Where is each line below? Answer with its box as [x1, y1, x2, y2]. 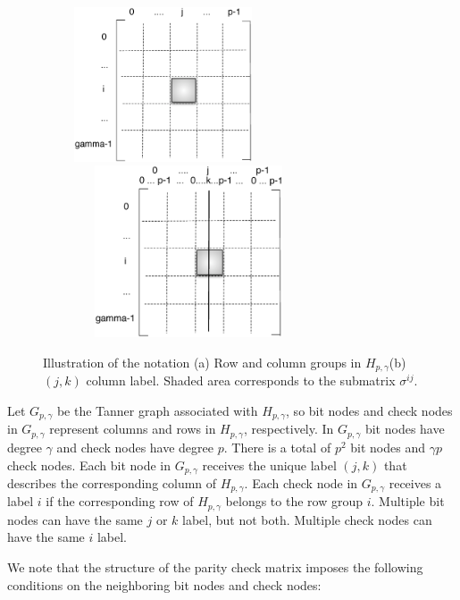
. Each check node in [244, 473, 358, 492]
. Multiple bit [371, 492, 445, 511]
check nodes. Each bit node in [7, 455, 171, 474]
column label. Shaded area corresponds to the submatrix [86, 371, 396, 390]
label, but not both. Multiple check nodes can [182, 510, 432, 528]
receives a [389, 473, 442, 492]
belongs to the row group [225, 492, 363, 511]
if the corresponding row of [46, 492, 194, 511]
